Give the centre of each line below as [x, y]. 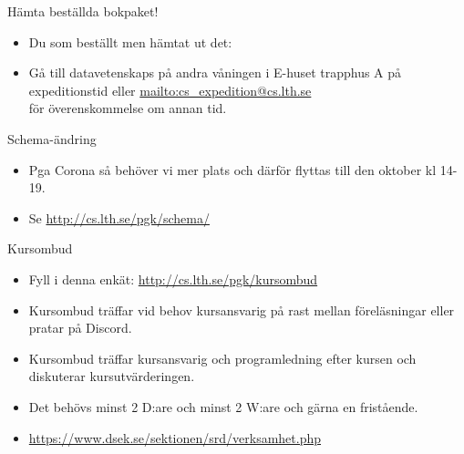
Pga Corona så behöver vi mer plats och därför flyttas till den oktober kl [232, 169]
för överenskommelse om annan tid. [128, 108]
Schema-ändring [52, 138]
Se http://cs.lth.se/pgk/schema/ [119, 217]
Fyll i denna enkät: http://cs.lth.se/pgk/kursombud [173, 279]
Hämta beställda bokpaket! [83, 11]
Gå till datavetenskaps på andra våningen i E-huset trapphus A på [215, 72]
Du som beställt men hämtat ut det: [130, 41]
